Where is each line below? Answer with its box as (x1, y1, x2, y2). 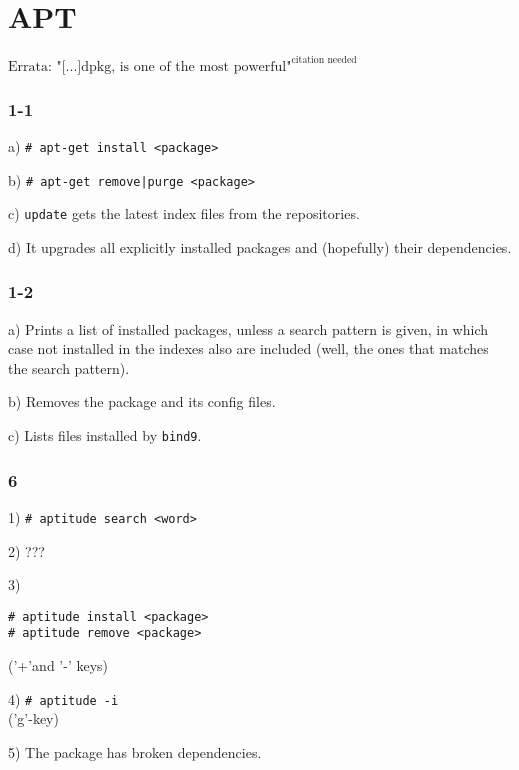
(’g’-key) (8, 708, 59, 729)
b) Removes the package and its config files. (8, 391, 276, 412)
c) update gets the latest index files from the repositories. (8, 203, 360, 224)
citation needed (291, 55, 357, 66)
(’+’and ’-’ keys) (8, 655, 109, 676)
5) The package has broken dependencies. (8, 741, 262, 762)
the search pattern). (8, 357, 130, 378)
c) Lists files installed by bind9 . (8, 425, 202, 445)
